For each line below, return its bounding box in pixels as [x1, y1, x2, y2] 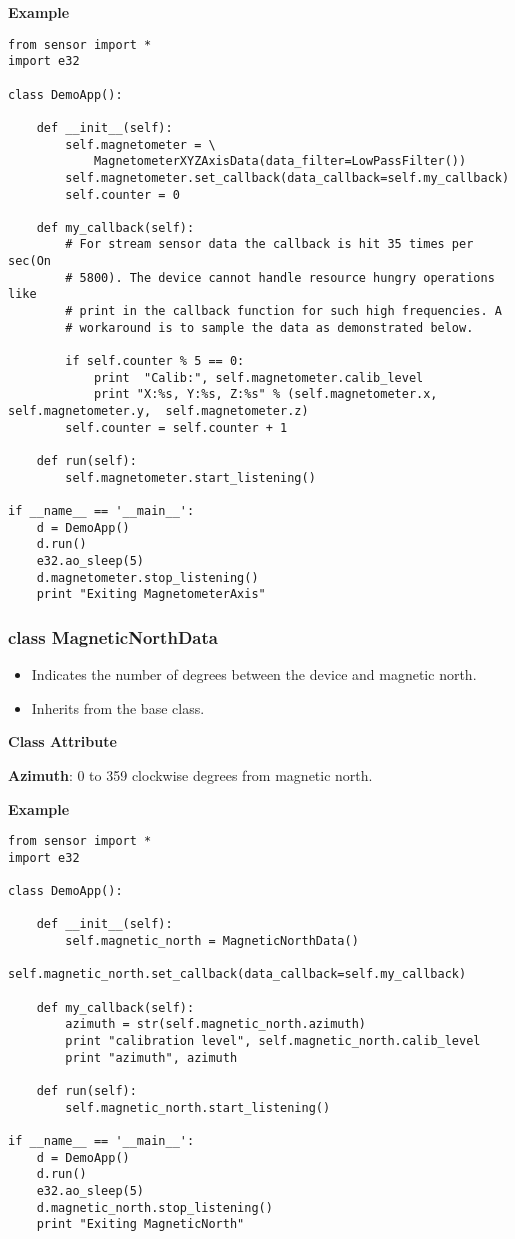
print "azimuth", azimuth [65, 1050, 238, 1065]
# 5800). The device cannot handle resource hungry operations [65, 270, 495, 285]
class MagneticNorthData [8, 624, 218, 649]
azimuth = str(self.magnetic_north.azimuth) [65, 1017, 366, 1032]
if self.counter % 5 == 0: [65, 354, 245, 369]
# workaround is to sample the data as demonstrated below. [65, 320, 474, 335]
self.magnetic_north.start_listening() [65, 1100, 331, 1115]
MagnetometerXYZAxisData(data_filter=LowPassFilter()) [93, 154, 467, 169]
